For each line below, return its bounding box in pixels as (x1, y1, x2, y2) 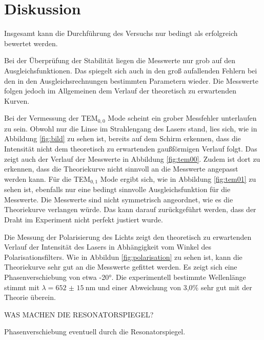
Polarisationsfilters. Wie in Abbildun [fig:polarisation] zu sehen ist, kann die (4, 251, 242, 262)
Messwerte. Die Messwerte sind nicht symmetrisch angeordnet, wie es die (4, 194, 233, 204)
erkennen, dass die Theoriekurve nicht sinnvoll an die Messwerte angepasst (4, 163, 238, 174)
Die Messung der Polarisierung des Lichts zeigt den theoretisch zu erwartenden (4, 231, 252, 242)
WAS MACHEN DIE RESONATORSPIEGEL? (4, 309, 154, 319)
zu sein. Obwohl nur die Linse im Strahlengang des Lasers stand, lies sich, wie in (4, 123, 257, 134)
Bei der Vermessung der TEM (4, 112, 98, 123)
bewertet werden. (4, 37, 58, 48)
